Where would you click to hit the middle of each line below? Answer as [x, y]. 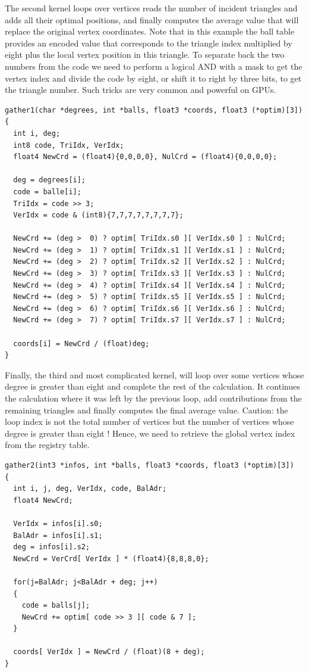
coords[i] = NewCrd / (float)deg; [81, 343]
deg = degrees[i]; [50, 180]
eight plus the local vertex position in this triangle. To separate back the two [145, 55]
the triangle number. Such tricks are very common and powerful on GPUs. [141, 90]
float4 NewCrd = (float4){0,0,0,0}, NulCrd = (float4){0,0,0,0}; [145, 157]
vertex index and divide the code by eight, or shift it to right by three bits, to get [153, 78]
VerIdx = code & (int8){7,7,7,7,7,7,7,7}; [98, 215]
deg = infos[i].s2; [52, 547]
